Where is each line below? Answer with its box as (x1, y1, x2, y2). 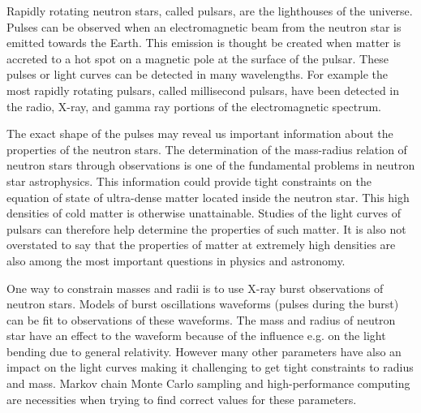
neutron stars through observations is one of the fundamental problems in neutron (6, 157, 415, 174)
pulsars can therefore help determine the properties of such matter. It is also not (6, 220, 406, 237)
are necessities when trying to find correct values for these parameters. (6, 390, 357, 407)
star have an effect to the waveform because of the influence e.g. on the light (6, 327, 386, 344)
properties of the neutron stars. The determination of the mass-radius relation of (6, 140, 407, 157)
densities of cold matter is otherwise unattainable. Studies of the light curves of (6, 204, 401, 222)
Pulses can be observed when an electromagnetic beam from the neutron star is (6, 18, 402, 35)
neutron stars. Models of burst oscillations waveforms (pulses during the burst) (6, 295, 399, 312)
